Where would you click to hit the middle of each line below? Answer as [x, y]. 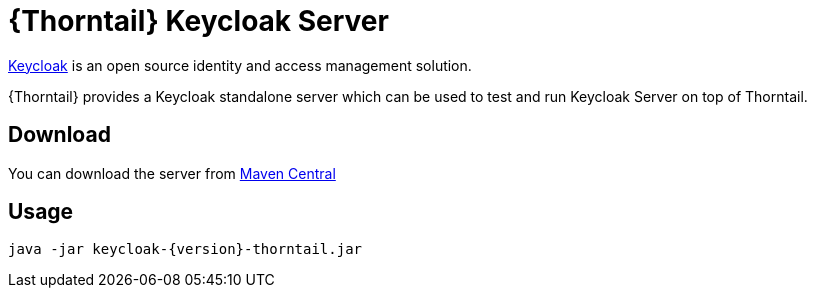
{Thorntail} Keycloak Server [198, 21]
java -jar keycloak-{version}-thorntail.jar [185, 249]
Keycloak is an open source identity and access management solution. [240, 65]
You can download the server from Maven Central [172, 173]
